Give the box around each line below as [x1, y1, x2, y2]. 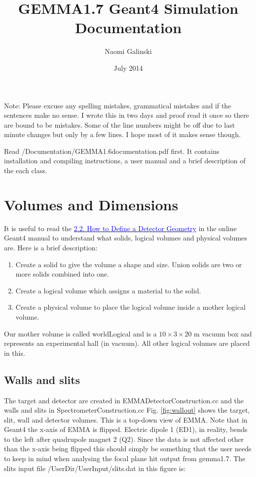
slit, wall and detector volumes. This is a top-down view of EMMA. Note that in [4, 414, 248, 425]
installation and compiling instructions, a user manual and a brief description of [4, 155, 246, 166]
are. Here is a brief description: [4, 242, 98, 252]
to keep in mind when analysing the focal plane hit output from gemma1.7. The [4, 453, 246, 464]
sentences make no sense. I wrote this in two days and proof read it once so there [4, 110, 249, 120]
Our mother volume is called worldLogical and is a [4, 328, 157, 338]
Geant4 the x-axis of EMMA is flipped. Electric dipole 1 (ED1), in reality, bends [4, 424, 248, 434]
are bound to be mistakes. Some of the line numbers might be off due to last [4, 119, 235, 130]
